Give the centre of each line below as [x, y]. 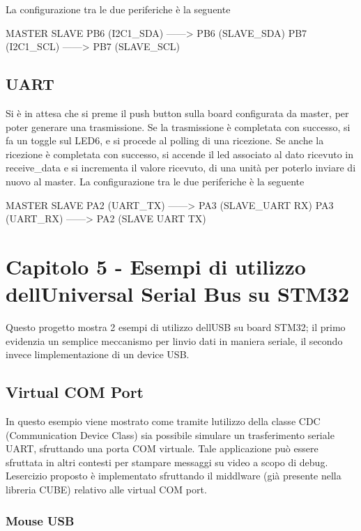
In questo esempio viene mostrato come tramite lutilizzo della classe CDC [163, 421]
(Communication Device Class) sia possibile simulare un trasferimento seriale [170, 434]
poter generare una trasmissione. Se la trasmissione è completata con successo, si [178, 126]
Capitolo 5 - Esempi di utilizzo [156, 266]
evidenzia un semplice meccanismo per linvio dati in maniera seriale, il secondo [174, 340]
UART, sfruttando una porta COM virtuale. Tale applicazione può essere [162, 448]
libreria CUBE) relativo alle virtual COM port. [106, 489]
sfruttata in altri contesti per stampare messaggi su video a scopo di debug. [167, 462]
